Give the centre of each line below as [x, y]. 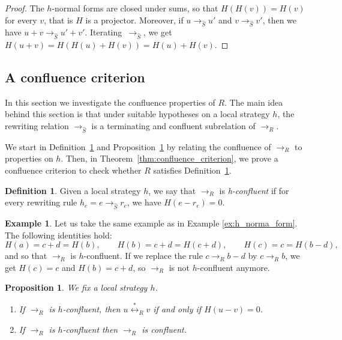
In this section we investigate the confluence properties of [110, 102]
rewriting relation [37, 126]
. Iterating [103, 32]
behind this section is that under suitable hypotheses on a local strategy [137, 114]
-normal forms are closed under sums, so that [135, 8]
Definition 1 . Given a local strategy [73, 190]
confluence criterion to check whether [73, 170]
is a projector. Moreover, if [134, 20]
